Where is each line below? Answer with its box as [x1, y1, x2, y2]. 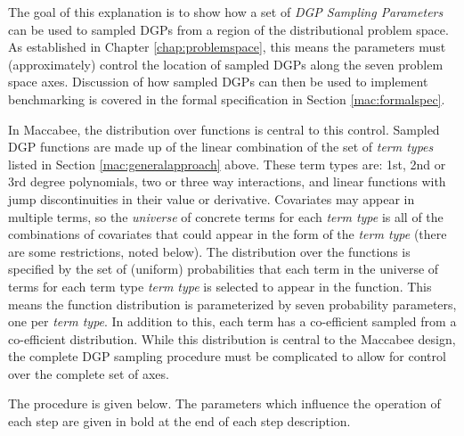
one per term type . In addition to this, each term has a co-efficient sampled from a [8, 312, 457, 331]
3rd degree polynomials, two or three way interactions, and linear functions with [8, 172, 446, 191]
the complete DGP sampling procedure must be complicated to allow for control [8, 347, 446, 366]
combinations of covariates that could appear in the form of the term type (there [8, 225, 447, 243]
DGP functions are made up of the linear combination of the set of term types [8, 137, 434, 156]
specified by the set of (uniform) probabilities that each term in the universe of [8, 259, 439, 278]
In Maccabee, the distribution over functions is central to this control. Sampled [8, 119, 440, 138]
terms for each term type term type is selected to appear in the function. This [8, 276, 432, 295]
